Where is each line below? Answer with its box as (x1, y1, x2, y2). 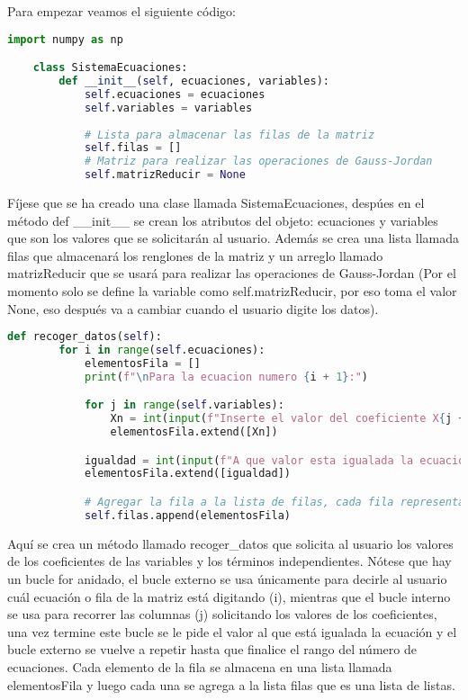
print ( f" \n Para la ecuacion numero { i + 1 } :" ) (84, 370, 369, 383)
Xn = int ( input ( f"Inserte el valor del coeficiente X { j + (110, 412, 465, 426)
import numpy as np (7, 32, 123, 46)
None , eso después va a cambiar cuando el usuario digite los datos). (7, 299, 379, 318)
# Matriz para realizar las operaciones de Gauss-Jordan (84, 155, 433, 168)
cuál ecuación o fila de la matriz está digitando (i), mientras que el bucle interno (7, 587, 451, 606)
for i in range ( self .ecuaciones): (58, 344, 265, 357)
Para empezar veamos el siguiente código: (7, 2, 236, 20)
